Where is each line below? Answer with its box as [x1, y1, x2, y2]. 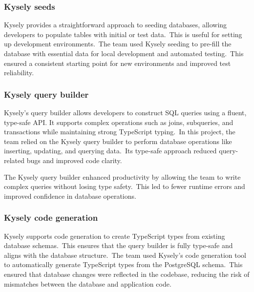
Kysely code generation [4, 211, 98, 224]
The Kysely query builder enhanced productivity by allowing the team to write [4, 171, 241, 182]
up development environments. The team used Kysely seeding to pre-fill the [4, 39, 232, 49]
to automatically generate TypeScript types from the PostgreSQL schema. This [4, 259, 243, 270]
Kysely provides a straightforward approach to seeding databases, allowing [4, 20, 227, 30]
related [4, 155, 25, 165]
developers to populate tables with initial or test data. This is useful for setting [4, 29, 242, 39]
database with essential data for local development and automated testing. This [4, 48, 244, 58]
